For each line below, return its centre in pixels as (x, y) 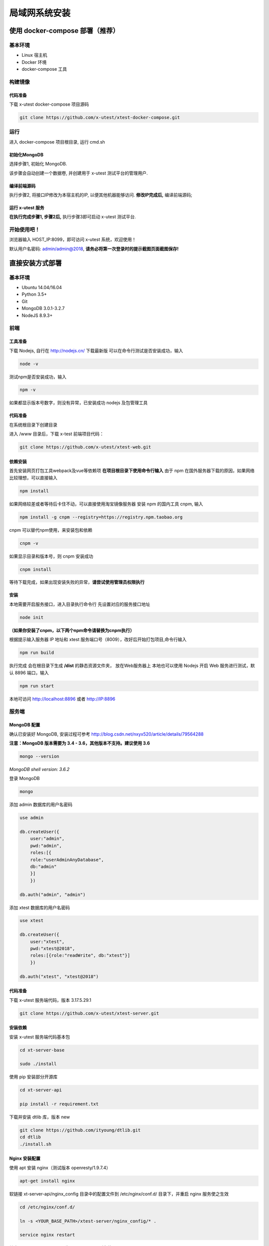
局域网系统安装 (40, 13)
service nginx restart (47, 1235)
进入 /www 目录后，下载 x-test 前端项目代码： (57, 434)
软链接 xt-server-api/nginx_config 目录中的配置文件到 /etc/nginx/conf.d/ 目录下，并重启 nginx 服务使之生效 (119, 1194)
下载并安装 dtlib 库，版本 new (40, 1117)
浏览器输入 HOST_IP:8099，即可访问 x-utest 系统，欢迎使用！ (73, 240)
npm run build (37, 653)
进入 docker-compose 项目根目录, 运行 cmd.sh (57, 142)
